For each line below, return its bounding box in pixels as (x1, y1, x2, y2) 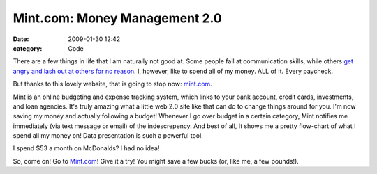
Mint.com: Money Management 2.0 (13, 10, 223, 26)
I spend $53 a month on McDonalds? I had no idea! (13, 144, 160, 152)
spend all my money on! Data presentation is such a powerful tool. (13, 132, 204, 140)
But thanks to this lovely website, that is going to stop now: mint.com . (13, 80, 212, 88)
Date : (13, 35, 29, 43)
